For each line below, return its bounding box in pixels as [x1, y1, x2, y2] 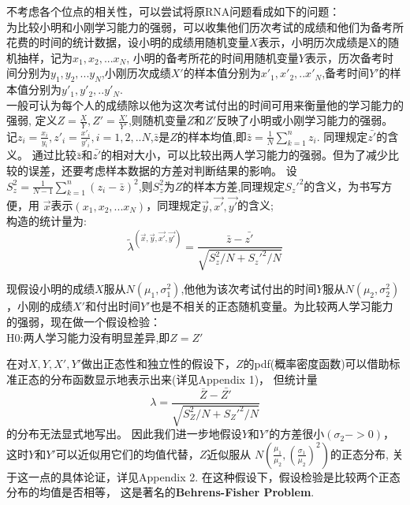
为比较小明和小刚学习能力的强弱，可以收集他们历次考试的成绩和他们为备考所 [6, 18, 404, 35]
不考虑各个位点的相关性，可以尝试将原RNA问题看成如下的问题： [6, 3, 341, 19]
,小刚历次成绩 [101, 65, 171, 81]
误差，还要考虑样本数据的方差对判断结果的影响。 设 [28, 162, 297, 179]
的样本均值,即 [177, 128, 247, 144]
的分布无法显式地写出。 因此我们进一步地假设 [6, 425, 242, 442]
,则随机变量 [128, 112, 187, 128]
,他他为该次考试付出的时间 [181, 280, 317, 297]
